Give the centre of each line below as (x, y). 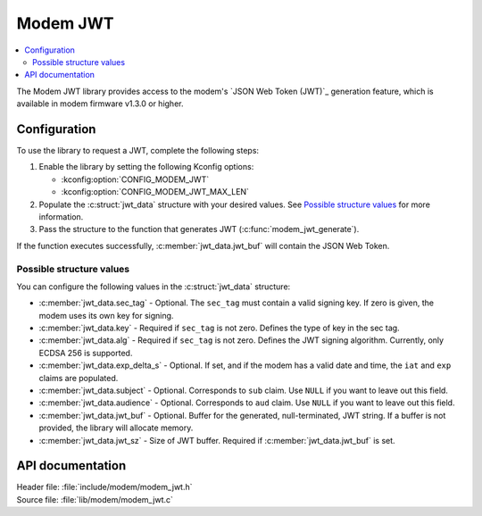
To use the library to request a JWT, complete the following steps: (137, 151)
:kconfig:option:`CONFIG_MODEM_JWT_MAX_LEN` (155, 192)
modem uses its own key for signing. (106, 315)
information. (61, 216)
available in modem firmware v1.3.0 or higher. (100, 104)
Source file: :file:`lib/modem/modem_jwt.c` (95, 499)
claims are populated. (79, 378)
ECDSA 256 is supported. (86, 353)
